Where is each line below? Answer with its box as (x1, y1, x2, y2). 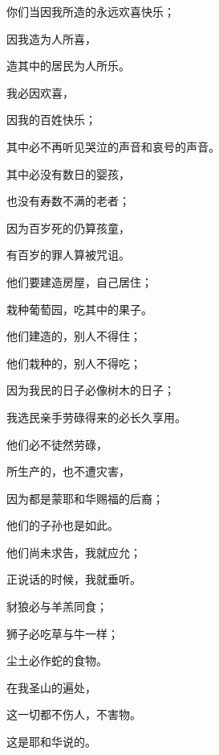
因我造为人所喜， (6, 30, 96, 47)
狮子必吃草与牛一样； (6, 625, 119, 642)
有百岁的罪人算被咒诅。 (6, 246, 130, 263)
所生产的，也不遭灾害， (6, 463, 130, 480)
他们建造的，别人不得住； (6, 328, 141, 344)
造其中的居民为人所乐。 (6, 57, 130, 74)
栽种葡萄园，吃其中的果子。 (6, 300, 152, 317)
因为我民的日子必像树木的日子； (6, 382, 175, 398)
